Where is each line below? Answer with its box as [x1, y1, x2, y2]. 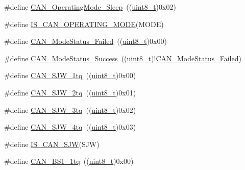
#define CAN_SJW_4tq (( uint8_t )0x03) [4, 122, 136, 132]
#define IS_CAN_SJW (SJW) [4, 138, 100, 149]
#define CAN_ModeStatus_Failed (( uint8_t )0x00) [4, 36, 167, 46]
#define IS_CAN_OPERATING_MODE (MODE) [4, 18, 164, 29]
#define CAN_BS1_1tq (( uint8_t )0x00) [4, 156, 134, 166]
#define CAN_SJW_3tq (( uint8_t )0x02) [4, 104, 136, 115]
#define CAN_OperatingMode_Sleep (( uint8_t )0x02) [4, 2, 176, 12]
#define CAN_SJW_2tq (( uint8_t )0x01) [4, 87, 136, 98]
